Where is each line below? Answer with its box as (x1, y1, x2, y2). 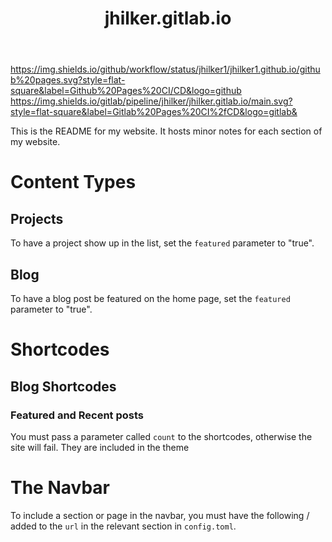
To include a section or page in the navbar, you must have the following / (10, 509, 310, 521)
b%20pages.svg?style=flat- (10, 74, 126, 86)
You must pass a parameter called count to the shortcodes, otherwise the (10, 430, 313, 442)
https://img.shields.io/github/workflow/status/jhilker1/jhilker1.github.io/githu (10, 63, 321, 76)
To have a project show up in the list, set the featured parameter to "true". (10, 237, 315, 249)
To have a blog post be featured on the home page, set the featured (10, 293, 291, 304)
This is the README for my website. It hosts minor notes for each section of (10, 125, 323, 137)
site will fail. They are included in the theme (10, 441, 190, 453)
